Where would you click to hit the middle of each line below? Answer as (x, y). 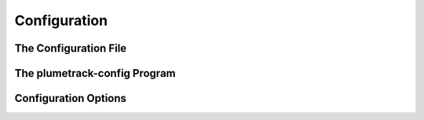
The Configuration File (71, 48)
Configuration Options (71, 98)
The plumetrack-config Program (95, 73)
